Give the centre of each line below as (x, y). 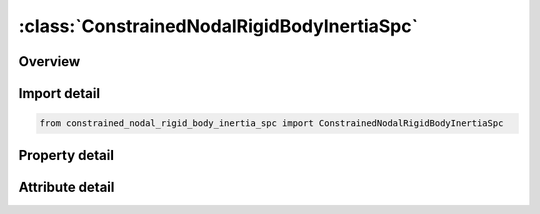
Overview (49, 61)
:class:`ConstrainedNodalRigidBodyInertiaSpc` (218, 26)
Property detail (66, 155)
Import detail (59, 93)
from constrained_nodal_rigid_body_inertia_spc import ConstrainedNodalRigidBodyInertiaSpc (271, 123)
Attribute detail (66, 186)
